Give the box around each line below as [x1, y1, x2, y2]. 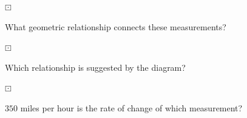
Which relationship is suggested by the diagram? [5, 61, 186, 73]
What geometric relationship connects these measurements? [5, 20, 226, 33]
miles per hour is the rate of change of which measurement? [20, 101, 243, 114]
